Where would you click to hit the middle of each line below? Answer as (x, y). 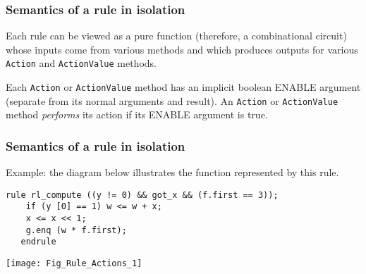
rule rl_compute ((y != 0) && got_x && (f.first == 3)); (142, 195)
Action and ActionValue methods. (81, 63)
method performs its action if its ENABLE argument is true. (137, 114)
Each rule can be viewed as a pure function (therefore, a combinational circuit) (176, 36)
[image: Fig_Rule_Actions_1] (74, 264)
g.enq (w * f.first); (76, 230)
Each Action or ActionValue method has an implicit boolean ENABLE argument (183, 87)
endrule (38, 242)
